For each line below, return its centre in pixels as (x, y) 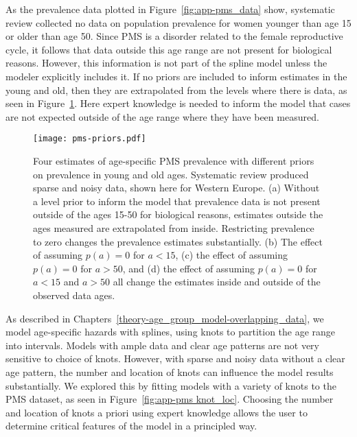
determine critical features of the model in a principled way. (131, 426)
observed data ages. (74, 295)
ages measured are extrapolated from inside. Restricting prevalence (174, 227)
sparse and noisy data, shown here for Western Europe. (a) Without (176, 188)
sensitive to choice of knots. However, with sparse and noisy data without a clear (175, 358)
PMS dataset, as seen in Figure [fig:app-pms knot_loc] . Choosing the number (170, 399)
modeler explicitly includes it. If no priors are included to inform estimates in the (176, 76)
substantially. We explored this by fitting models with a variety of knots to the (171, 385)
